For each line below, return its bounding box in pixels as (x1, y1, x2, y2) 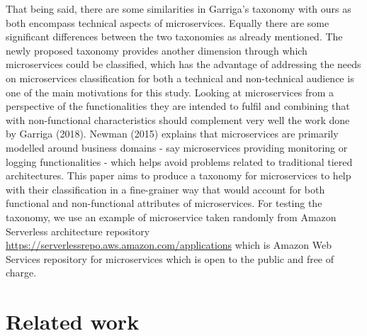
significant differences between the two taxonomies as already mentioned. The (6, 29, 343, 44)
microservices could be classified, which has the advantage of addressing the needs (6, 57, 361, 72)
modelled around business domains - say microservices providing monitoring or (6, 140, 348, 155)
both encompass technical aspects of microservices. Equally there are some (6, 15, 329, 30)
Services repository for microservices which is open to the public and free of (6, 251, 334, 266)
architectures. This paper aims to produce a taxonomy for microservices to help (6, 168, 351, 183)
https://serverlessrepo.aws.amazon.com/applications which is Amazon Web (6, 237, 332, 252)
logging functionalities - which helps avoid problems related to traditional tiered (6, 154, 353, 169)
